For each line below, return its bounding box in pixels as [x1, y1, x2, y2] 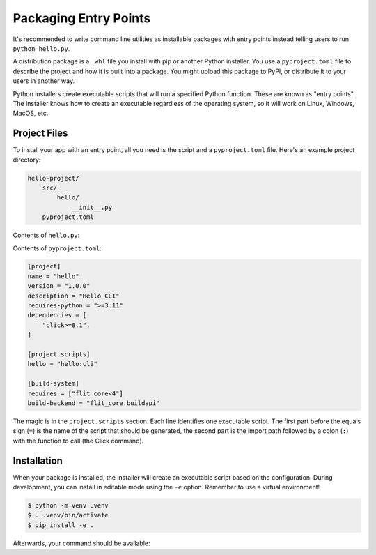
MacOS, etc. [13, 109, 49, 118]
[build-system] [27, 380, 79, 388]
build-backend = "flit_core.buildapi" [27, 399, 160, 407]
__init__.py [71, 203, 113, 211]
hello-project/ [27, 174, 79, 182]
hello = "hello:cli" [27, 360, 97, 368]
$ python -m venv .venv [27, 502, 109, 509]
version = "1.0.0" [27, 282, 91, 290]
